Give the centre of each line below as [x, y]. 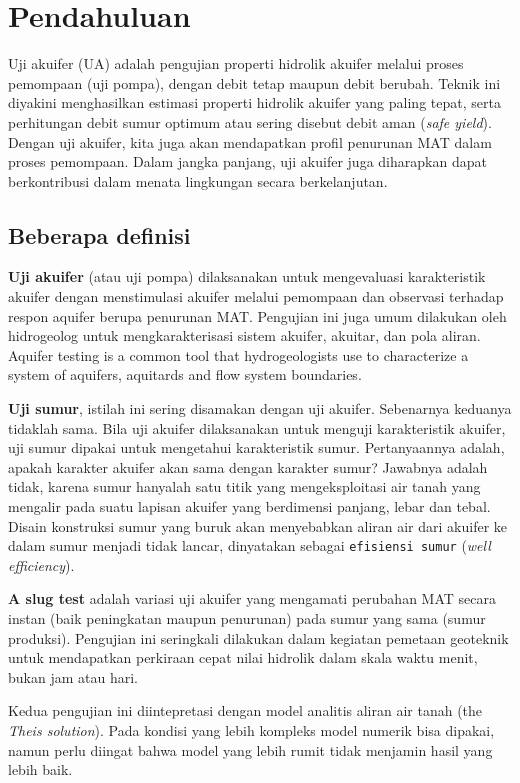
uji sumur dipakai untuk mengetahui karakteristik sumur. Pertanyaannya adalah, [256, 447]
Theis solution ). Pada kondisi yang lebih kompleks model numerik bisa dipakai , [251, 730]
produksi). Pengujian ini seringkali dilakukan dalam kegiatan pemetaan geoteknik [258, 637]
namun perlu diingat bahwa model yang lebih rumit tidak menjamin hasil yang [250, 749]
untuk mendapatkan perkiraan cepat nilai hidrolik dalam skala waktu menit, [243, 657]
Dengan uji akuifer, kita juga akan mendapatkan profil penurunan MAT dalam [250, 141]
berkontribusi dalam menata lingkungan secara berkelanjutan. [198, 180]
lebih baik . [40, 769]
